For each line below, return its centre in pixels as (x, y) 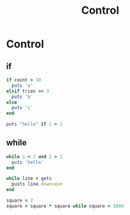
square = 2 (20, 201)
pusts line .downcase (37, 184)
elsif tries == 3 (28, 91)
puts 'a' (22, 85)
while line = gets (29, 178)
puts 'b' (22, 96)
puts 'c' (22, 108)
